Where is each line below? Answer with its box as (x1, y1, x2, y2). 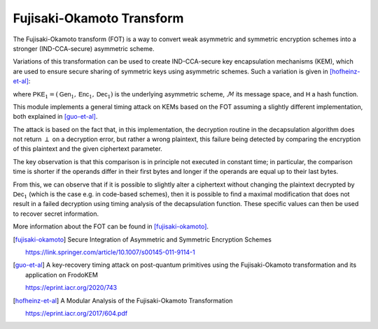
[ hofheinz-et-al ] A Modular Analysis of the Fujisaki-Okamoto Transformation (13, 296, 233, 305)
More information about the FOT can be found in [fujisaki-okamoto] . (13, 222, 209, 231)
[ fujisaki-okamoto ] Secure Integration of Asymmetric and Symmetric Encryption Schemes (13, 235, 272, 244)
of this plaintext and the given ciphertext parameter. (13, 145, 162, 153)
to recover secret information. (13, 210, 99, 218)
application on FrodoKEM (25, 270, 98, 279)
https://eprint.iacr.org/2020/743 (25, 284, 118, 292)
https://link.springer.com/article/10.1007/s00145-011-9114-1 (25, 248, 195, 256)
